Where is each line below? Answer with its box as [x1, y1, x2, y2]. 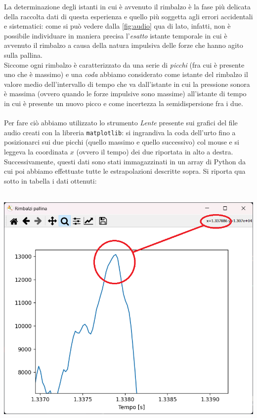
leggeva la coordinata [4, 146, 68, 156]
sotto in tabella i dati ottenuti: [4, 175, 97, 186]
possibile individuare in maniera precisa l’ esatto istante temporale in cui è [4, 30, 227, 40]
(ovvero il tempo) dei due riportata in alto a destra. [76, 146, 233, 156]
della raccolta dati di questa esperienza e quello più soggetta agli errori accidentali [4, 11, 253, 21]
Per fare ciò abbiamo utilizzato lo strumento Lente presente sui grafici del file [4, 117, 238, 128]
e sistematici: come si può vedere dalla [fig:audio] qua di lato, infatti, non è [4, 21, 231, 31]
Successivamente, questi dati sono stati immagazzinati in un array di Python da [4, 156, 246, 166]
